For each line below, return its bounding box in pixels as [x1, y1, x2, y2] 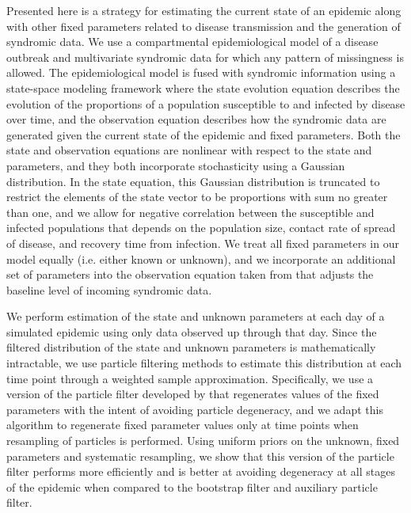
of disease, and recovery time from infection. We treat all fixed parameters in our [6, 234, 399, 251]
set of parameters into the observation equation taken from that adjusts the [6, 266, 374, 283]
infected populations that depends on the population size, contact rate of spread [6, 219, 396, 236]
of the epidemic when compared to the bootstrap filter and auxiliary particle [6, 478, 378, 495]
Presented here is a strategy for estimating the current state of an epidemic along [6, 2, 401, 18]
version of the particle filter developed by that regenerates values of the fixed [6, 386, 379, 402]
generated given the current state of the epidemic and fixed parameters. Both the [6, 126, 401, 142]
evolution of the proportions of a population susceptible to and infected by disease [6, 95, 405, 112]
